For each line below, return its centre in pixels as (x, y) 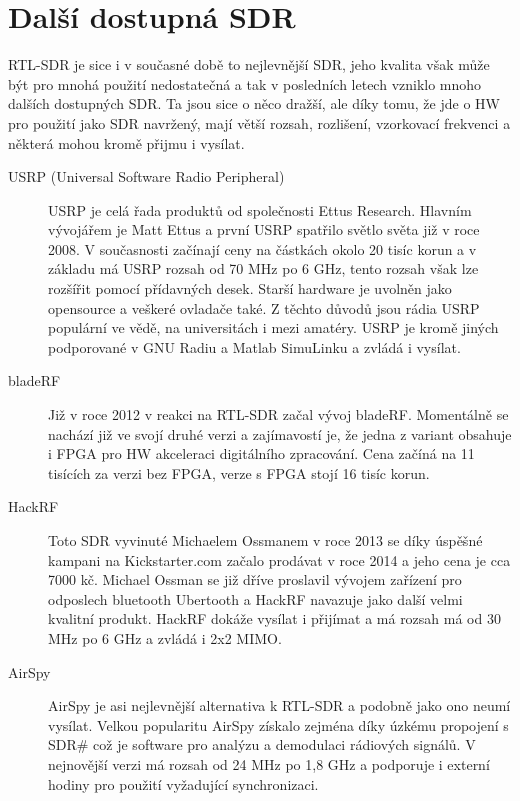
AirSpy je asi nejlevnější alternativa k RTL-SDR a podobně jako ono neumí (279, 705)
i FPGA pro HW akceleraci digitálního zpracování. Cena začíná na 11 (261, 453)
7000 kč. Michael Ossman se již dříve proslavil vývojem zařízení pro (255, 579)
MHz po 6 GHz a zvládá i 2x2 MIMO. (165, 637)
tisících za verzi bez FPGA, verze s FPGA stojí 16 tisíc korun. (239, 472)
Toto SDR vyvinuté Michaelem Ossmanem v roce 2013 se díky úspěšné (265, 540)
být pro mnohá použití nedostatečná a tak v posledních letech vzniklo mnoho (245, 83)
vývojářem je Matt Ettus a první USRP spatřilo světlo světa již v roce (264, 229)
